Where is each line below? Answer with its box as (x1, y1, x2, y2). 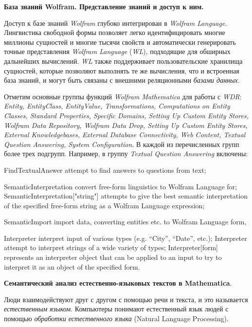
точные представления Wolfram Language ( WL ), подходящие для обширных (4, 46, 231, 56)
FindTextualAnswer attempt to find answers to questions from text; (4, 164, 206, 175)
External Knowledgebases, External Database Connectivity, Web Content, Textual (4, 129, 246, 140)
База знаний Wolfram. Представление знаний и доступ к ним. (4, 1, 204, 11)
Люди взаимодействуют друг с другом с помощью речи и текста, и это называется (4, 294, 248, 304)
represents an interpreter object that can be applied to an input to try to (4, 252, 222, 262)
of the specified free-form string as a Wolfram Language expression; (4, 200, 205, 210)
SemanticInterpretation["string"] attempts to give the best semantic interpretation (4, 191, 248, 201)
